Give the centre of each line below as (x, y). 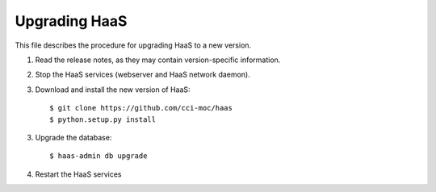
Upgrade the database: (73, 137)
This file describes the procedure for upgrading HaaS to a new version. (133, 45)
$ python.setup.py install (103, 119)
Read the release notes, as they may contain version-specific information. (158, 60)
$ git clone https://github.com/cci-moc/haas (141, 108)
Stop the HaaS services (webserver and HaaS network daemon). (143, 75)
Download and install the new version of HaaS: (113, 90)
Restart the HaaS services (78, 174)
